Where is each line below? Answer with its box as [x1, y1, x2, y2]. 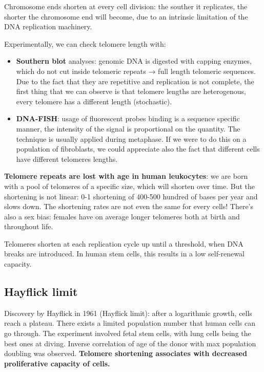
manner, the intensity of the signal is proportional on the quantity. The [16, 123, 240, 134]
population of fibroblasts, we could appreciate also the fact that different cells [16, 143, 260, 154]
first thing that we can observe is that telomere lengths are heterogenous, [16, 86, 246, 97]
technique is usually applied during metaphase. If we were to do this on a [16, 133, 247, 144]
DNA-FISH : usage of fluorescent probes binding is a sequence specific [16, 113, 240, 124]
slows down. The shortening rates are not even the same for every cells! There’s [4, 201, 254, 212]
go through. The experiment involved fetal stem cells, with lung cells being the [4, 328, 251, 339]
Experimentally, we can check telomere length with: [4, 38, 166, 49]
